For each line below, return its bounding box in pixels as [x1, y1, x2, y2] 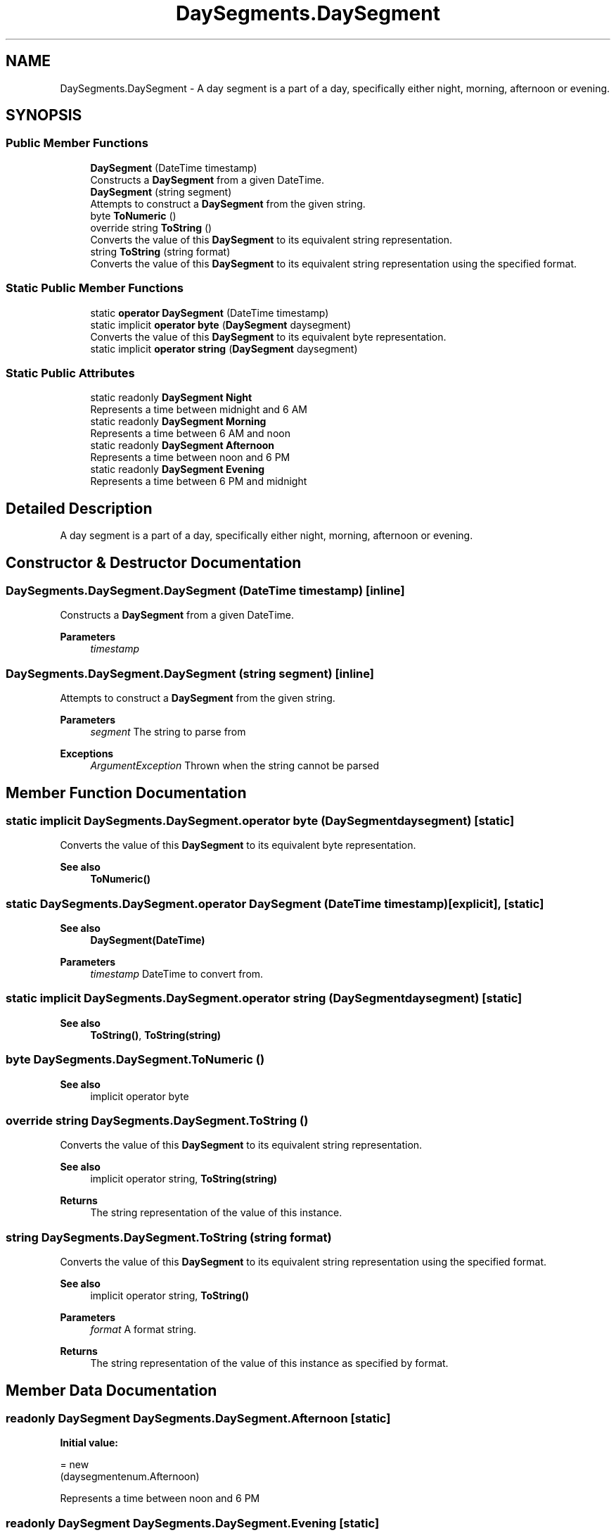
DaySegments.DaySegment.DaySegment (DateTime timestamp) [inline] [6, 583, 405, 598]
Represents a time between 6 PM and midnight [90, 475, 307, 488]
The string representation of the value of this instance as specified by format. [90, 1357, 449, 1370]
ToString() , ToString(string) [90, 1028, 222, 1041]
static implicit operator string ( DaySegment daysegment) [90, 342, 358, 355]
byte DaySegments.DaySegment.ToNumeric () [6, 1052, 265, 1067]
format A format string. [90, 1323, 197, 1336]
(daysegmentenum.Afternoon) [60, 1470, 200, 1483]
